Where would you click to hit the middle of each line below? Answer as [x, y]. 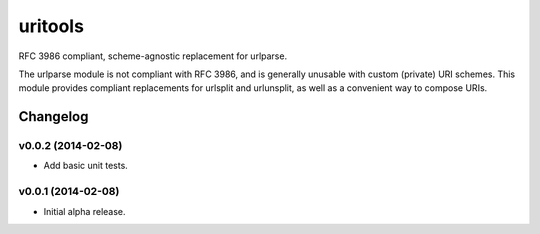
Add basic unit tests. [86, 166]
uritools [51, 26]
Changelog [53, 116]
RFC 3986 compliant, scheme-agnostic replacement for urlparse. [153, 56]
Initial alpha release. [84, 211]
